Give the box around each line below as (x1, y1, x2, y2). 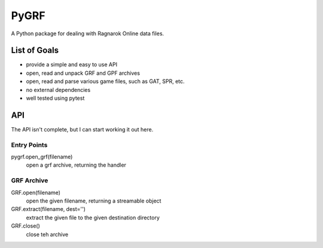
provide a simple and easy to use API (26, 61, 118, 68)
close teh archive (26, 231, 69, 238)
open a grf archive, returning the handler (26, 161, 127, 169)
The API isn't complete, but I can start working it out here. (11, 125, 154, 133)
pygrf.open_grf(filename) (11, 153, 73, 161)
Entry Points (11, 140, 48, 149)
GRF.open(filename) (11, 189, 61, 196)
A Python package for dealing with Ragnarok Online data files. (11, 30, 164, 37)
